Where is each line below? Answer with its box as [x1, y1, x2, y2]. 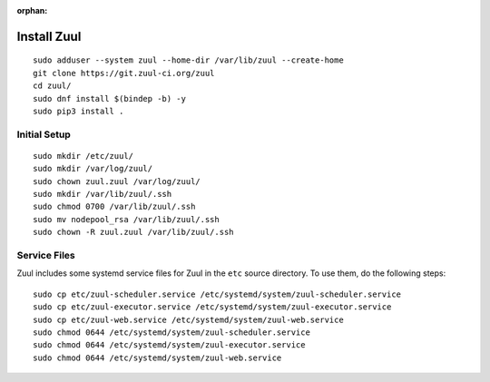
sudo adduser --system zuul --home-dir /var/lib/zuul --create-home [33, 55, 344, 65]
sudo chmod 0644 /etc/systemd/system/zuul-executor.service [33, 340, 306, 350]
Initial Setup [16, 128, 72, 141]
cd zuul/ [33, 81, 72, 91]
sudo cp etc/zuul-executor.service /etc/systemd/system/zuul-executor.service [33, 302, 392, 312]
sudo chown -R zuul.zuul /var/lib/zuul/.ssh [33, 227, 235, 238]
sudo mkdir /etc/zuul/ [33, 151, 134, 161]
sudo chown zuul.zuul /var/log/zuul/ [33, 176, 201, 186]
